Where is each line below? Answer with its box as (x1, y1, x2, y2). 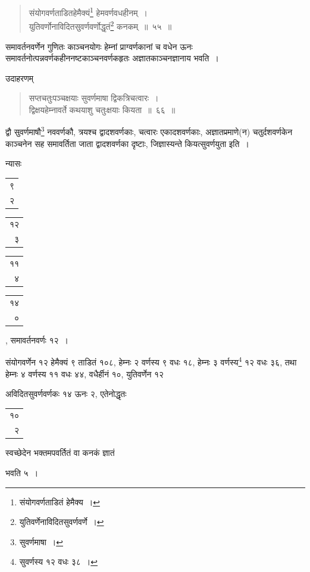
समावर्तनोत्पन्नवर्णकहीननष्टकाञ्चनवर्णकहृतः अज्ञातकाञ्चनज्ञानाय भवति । (5, 52, 219, 64)
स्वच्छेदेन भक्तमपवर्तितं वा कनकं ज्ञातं (5, 446, 115, 459)
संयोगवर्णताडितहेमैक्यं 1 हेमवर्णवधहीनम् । (29, 5, 148, 18)
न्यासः (5, 157, 22, 170)
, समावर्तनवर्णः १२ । (5, 333, 68, 346)
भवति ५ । (5, 466, 39, 479)
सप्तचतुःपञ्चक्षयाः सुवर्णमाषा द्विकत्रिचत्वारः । (29, 92, 159, 104)
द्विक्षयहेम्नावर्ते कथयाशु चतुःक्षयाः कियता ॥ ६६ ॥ (29, 103, 176, 115)
